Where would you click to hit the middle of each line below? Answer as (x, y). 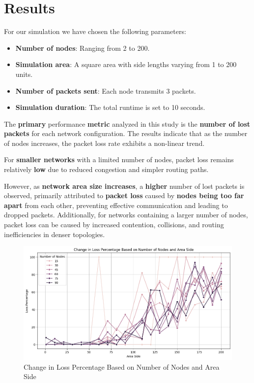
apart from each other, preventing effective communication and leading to (116, 205)
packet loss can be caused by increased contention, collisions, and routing (114, 225)
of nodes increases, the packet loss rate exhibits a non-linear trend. (104, 143)
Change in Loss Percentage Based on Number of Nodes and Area (122, 366)
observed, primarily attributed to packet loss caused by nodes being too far (124, 195)
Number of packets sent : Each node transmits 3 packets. (106, 90)
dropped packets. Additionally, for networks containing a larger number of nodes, (126, 215)
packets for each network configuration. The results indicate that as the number (126, 133)
